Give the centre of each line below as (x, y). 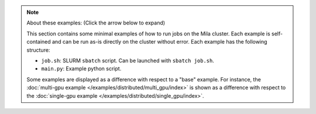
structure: (38, 50)
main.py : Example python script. (81, 69)
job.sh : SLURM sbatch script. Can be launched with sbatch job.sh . (128, 60)
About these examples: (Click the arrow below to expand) (96, 23)
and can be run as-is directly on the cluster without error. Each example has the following (159, 42)
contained (39, 42)
